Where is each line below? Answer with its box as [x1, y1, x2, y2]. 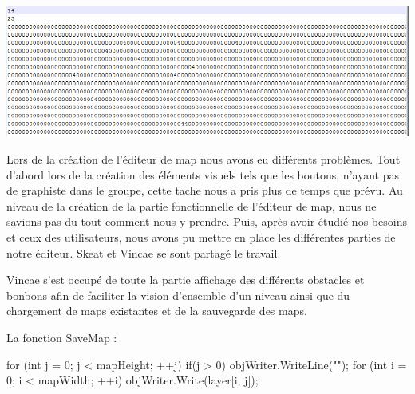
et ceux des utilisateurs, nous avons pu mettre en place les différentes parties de [6, 229, 396, 246]
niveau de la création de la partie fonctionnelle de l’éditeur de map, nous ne [6, 197, 377, 214]
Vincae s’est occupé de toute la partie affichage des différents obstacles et [6, 271, 365, 288]
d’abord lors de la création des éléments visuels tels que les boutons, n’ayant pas [6, 166, 399, 183]
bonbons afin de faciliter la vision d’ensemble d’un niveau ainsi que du [6, 286, 350, 303]
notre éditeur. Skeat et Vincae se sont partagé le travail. [6, 244, 281, 261]
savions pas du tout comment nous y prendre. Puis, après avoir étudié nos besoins [6, 213, 407, 230]
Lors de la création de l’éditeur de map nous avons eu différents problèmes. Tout [6, 151, 401, 167]
